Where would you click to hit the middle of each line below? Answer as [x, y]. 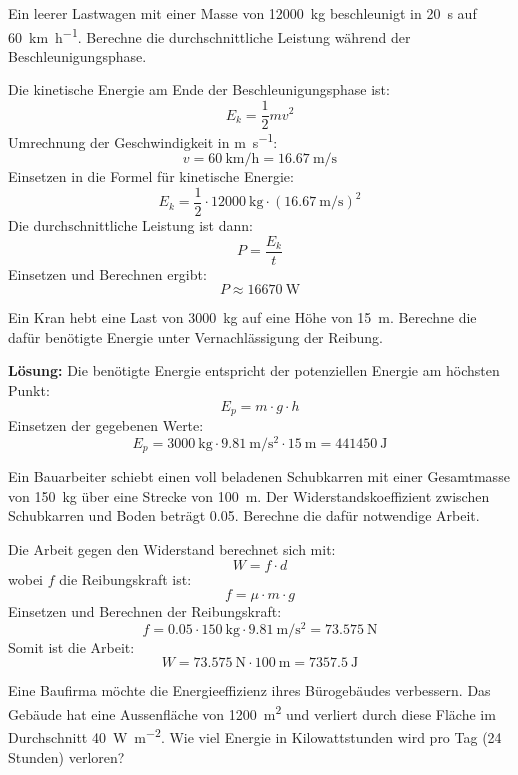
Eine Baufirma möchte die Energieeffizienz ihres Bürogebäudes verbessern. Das [249, 690]
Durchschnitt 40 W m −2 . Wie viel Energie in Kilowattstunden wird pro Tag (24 [255, 735]
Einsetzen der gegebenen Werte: [106, 425]
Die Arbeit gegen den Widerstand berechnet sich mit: [172, 548]
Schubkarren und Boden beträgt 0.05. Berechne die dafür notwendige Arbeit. [244, 515]
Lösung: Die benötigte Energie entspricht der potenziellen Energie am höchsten [254, 370]
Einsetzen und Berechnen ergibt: [107, 273]
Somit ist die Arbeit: [71, 646]
